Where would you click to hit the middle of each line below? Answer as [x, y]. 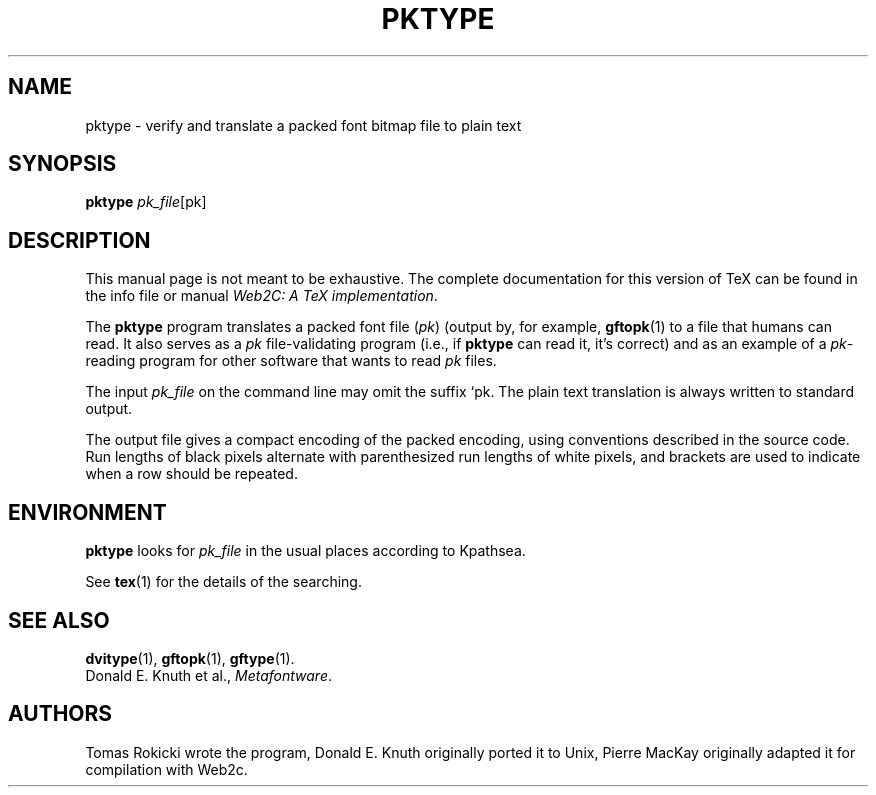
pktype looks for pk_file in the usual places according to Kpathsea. [305, 551]
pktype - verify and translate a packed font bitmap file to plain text [303, 125]
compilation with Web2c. [166, 769]
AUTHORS [60, 714]
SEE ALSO [59, 620]
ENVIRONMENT [87, 512]
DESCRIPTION [79, 240]
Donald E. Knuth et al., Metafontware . [208, 675]
